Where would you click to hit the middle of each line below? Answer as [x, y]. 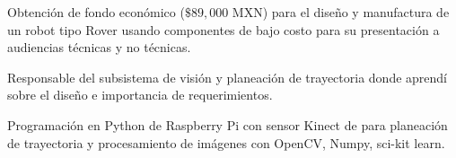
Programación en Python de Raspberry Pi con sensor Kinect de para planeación [228, 124]
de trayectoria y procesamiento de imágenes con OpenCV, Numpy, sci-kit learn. [226, 142]
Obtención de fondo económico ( [96, 12]
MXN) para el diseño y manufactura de [341, 12]
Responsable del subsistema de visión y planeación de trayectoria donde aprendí [227, 77]
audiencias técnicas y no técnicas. [99, 47]
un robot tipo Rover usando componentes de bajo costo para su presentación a [224, 29]
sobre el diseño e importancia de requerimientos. [140, 95]
